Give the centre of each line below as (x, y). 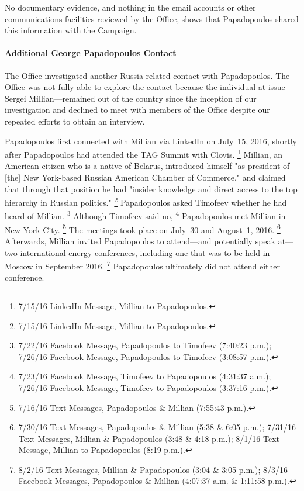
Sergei (15, 98)
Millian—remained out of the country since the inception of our (143, 98)
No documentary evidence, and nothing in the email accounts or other (130, 7)
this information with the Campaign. (71, 30)
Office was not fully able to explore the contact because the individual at (135, 87)
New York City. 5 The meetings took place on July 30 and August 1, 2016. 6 (143, 229)
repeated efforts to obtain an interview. (75, 121)
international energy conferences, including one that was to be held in (145, 252)
